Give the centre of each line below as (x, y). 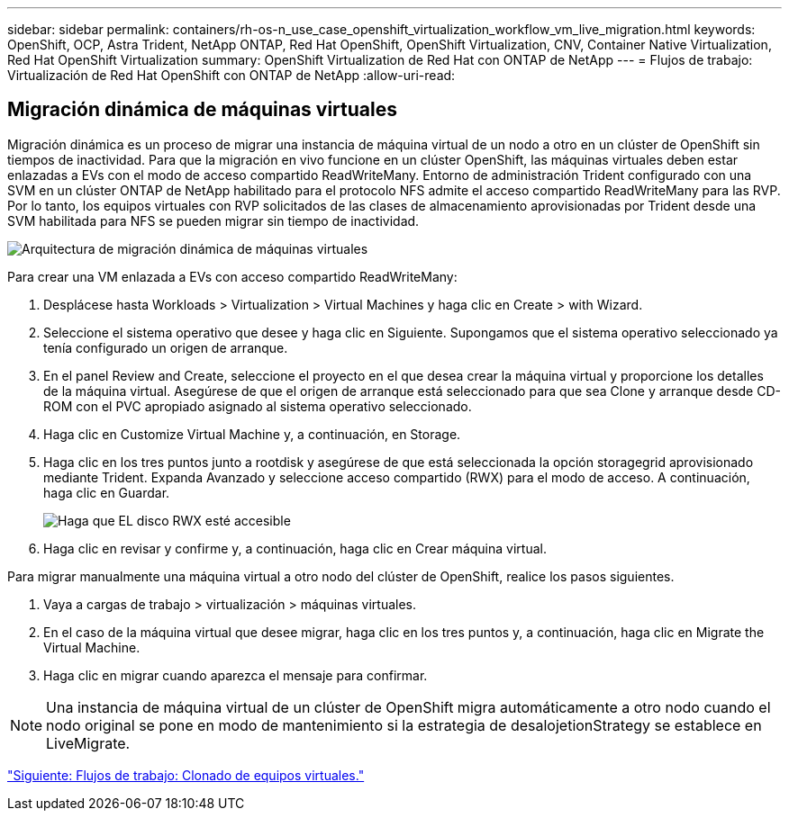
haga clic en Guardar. (107, 492)
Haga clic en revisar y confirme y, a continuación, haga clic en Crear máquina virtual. (295, 548)
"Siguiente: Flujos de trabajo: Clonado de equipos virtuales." (186, 775)
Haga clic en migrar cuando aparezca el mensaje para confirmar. (236, 675)
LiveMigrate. (88, 743)
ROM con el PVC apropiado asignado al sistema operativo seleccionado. (258, 406)
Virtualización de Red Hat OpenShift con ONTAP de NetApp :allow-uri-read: (231, 75)
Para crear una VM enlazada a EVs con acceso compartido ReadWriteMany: (232, 276)
